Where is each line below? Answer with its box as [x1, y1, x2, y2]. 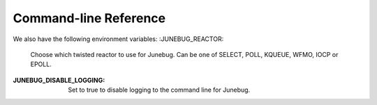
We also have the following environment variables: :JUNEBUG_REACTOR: [13, 35, 224, 43]
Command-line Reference [13, 10, 166, 26]
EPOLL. [30, 60, 52, 69]
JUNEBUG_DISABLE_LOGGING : [13, 76, 105, 84]
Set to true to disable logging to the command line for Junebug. [68, 86, 251, 94]
